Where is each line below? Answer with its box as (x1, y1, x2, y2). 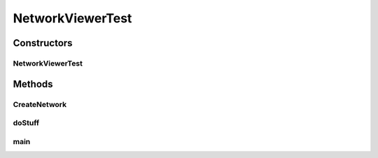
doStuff (13, 118, 40, 128)
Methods (13, 78, 53, 90)
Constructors (13, 37, 73, 49)
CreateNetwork (13, 99, 67, 109)
